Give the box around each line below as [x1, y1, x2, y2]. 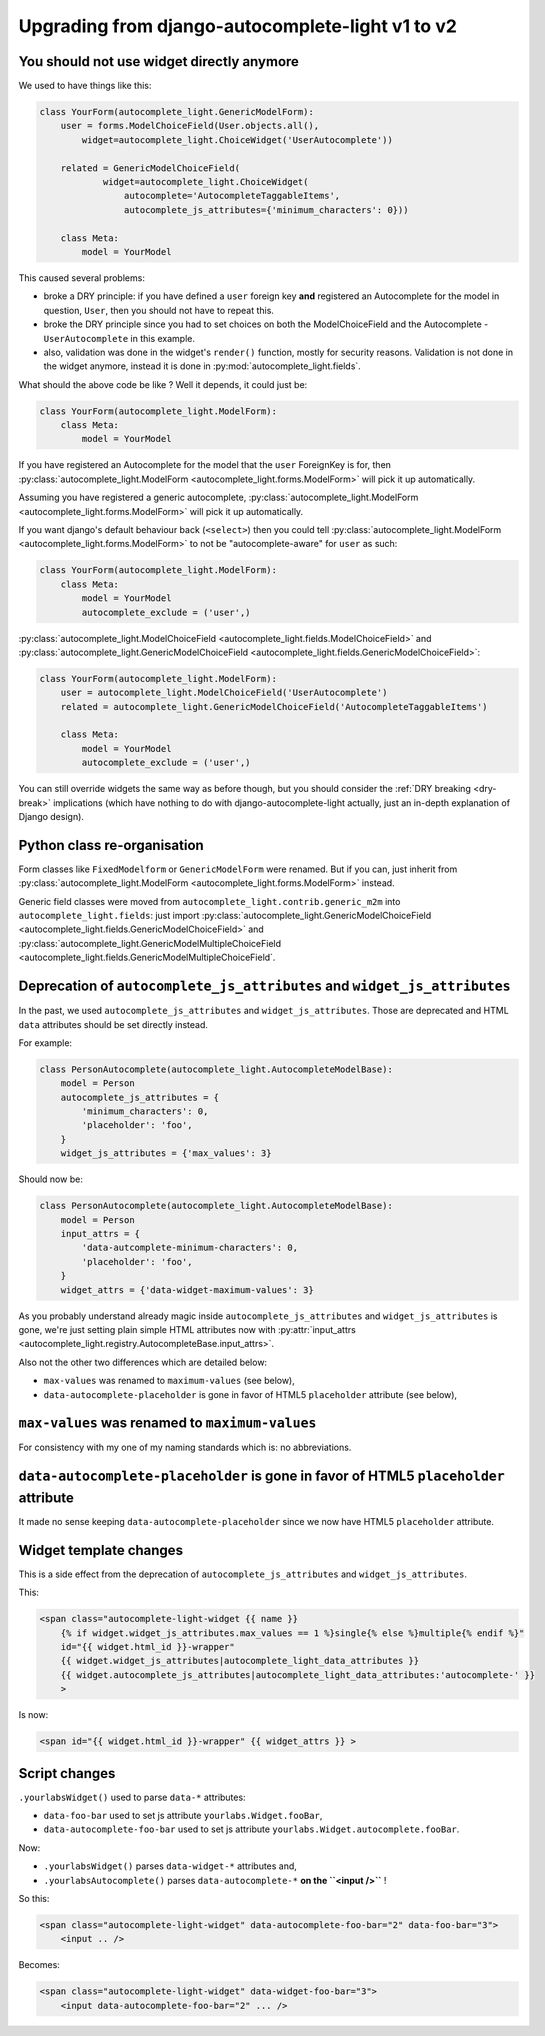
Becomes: [18, 1959, 60, 1971]
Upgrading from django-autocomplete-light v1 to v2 [18, 15, 457, 37]
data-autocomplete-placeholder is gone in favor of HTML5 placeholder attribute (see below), [43, 1388, 458, 1400]
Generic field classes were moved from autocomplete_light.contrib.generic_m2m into [18, 895, 401, 907]
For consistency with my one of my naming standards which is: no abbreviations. [18, 1441, 352, 1454]
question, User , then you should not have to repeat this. [43, 304, 275, 316]
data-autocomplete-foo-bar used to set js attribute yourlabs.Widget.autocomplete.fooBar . [43, 1823, 460, 1835]
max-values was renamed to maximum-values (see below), [43, 1375, 295, 1387]
